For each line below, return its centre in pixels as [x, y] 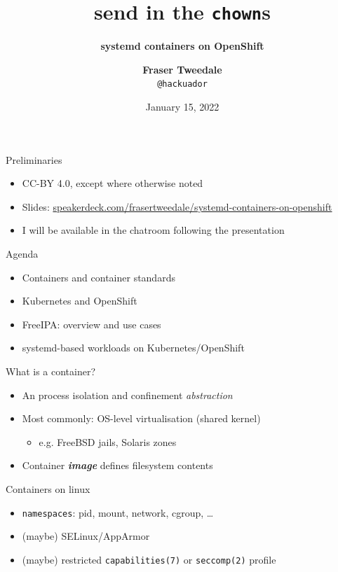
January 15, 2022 [182, 107]
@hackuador [182, 84]
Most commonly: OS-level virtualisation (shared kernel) [141, 418]
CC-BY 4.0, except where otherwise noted [113, 183]
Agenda [22, 254]
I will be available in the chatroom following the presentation [153, 230]
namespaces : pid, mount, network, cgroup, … [118, 512]
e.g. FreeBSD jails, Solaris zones [108, 441]
